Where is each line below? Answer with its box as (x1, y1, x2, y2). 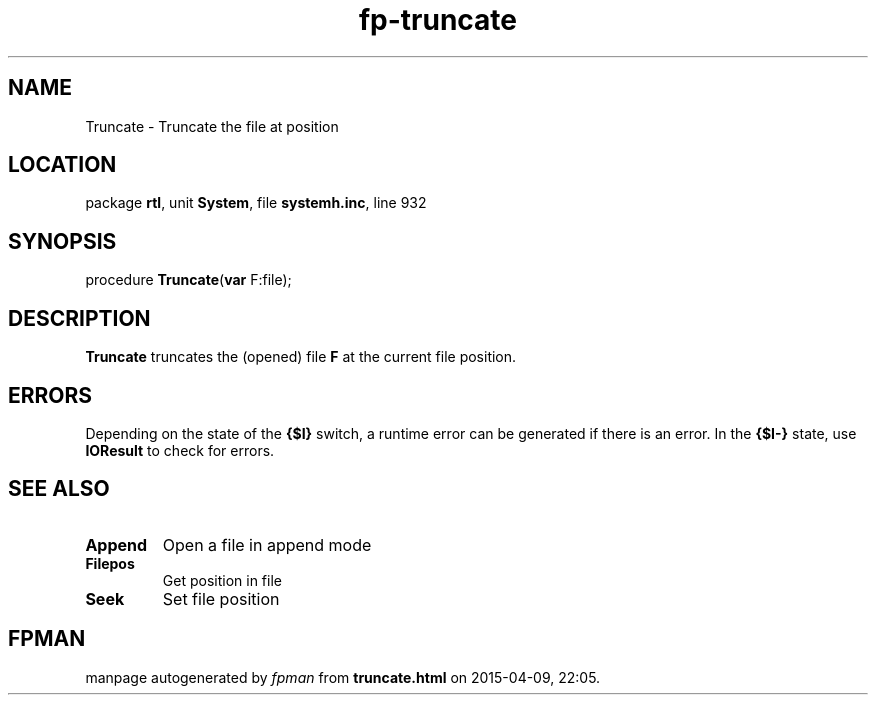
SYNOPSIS (8, 228, 117, 254)
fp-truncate (358, 3, 518, 37)
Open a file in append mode (162, 534, 372, 555)
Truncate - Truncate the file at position (85, 117, 339, 135)
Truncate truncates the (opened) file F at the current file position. (85, 348, 517, 366)
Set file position (162, 588, 280, 609)
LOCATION (8, 152, 117, 178)
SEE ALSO (8, 476, 110, 502)
